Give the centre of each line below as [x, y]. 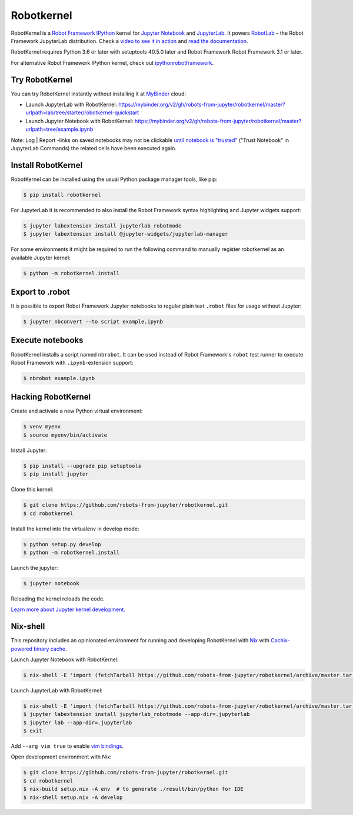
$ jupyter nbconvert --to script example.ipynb [93, 322]
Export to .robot [40, 292]
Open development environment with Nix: [61, 757]
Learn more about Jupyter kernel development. [68, 609]
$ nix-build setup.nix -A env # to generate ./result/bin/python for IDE [134, 789]
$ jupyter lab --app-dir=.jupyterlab [78, 722]
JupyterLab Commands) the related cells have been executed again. [94, 148]
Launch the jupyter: [34, 567]
